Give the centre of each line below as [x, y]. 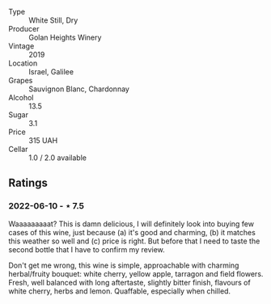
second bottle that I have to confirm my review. [87, 249]
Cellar [18, 149]
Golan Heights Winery [65, 37]
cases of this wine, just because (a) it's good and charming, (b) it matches [132, 232]
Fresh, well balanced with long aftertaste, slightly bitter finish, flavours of [129, 282]
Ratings [28, 183]
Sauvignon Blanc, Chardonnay [79, 89]
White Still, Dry [53, 20]
